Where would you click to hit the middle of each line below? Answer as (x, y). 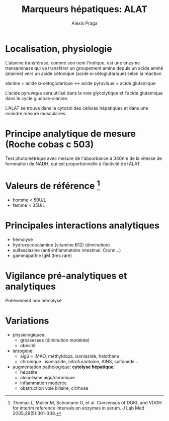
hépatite (29, 372)
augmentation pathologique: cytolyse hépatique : (63, 367)
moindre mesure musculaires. (36, 113)
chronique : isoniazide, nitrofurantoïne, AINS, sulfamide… (79, 361)
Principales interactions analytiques (82, 226)
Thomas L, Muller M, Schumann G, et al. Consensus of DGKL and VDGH (87, 402)
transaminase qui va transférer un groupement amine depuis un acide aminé (84, 68)
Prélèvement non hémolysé (33, 300)
